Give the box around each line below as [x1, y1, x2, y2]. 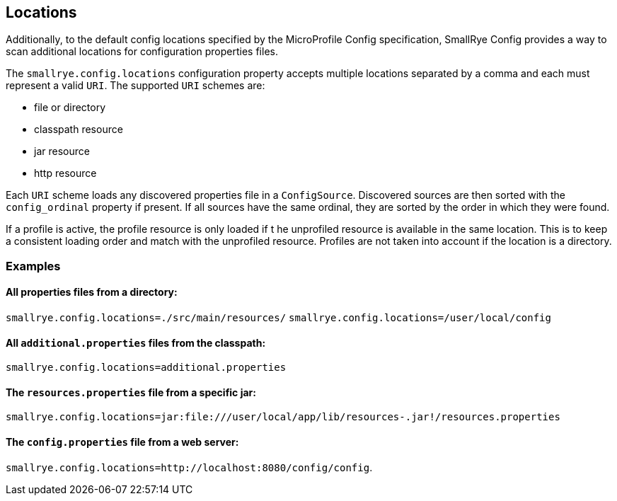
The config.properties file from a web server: [6, 436, 239, 449]
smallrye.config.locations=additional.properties [6, 362, 287, 374]
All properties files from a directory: [6, 286, 178, 299]
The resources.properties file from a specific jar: [6, 386, 256, 398]
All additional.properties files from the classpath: [6, 336, 266, 349]
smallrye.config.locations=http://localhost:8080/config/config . [6, 461, 373, 473]
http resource [34, 167, 97, 180]
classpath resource [34, 123, 123, 136]
